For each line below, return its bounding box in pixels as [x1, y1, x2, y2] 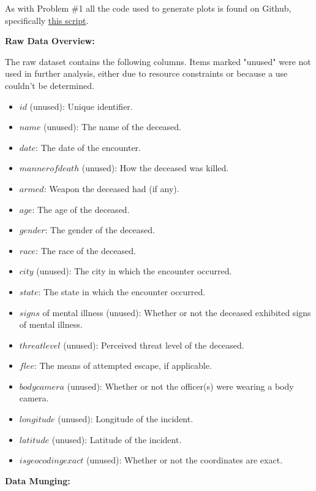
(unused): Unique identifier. [29, 99, 133, 112]
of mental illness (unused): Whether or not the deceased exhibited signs [42, 306, 311, 319]
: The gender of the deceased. [45, 223, 155, 236]
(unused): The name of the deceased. [43, 120, 182, 133]
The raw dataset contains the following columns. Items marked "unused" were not [5, 55, 311, 68]
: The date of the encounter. [36, 141, 141, 153]
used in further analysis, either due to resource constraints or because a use [5, 67, 288, 80]
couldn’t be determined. [5, 79, 94, 91]
